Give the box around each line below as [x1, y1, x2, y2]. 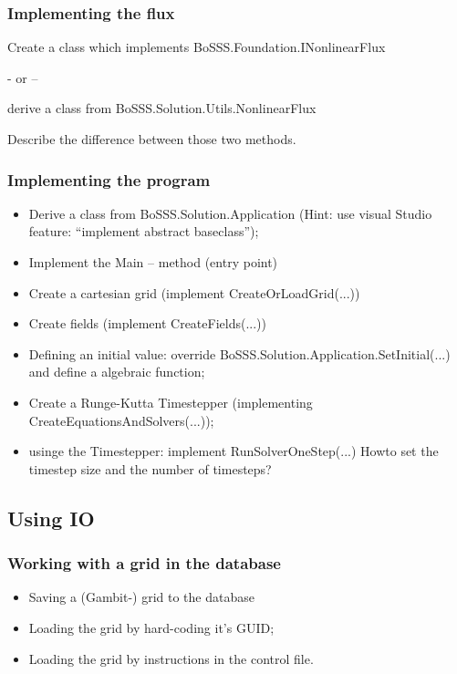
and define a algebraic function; [28, 362, 205, 381]
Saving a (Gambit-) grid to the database [28, 587, 254, 607]
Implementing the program [7, 168, 211, 191]
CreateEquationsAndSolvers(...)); [28, 410, 214, 430]
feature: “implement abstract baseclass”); [28, 222, 259, 241]
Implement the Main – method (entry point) [28, 253, 278, 271]
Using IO [7, 503, 95, 532]
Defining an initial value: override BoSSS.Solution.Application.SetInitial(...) [28, 344, 451, 363]
